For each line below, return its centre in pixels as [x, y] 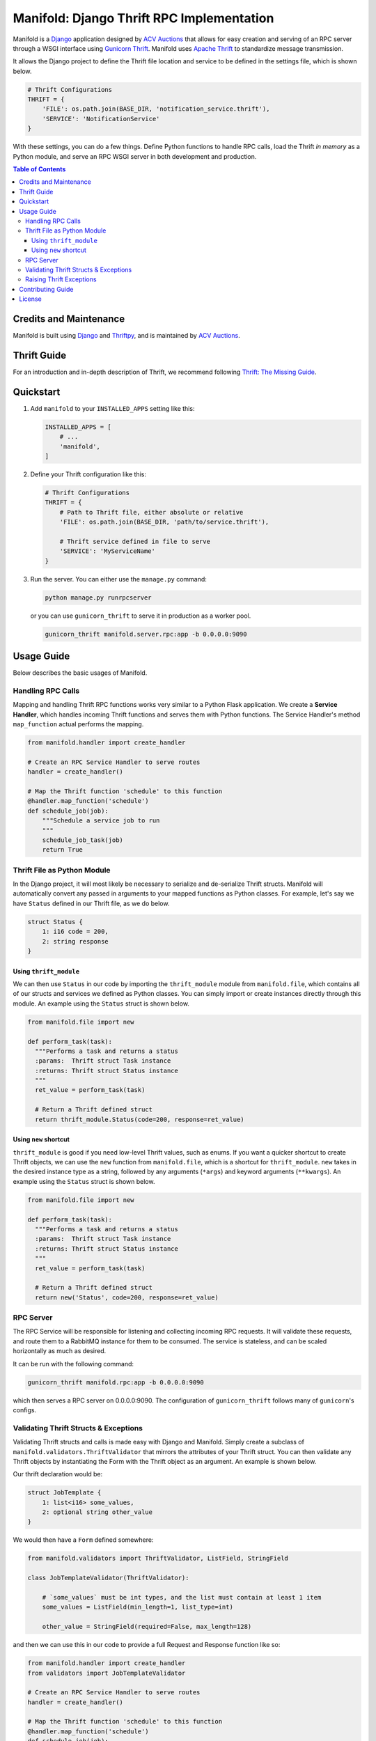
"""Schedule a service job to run [101, 821]
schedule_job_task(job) [83, 840]
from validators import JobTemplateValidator [107, 1673]
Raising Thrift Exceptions [61, 279]
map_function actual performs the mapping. [78, 724]
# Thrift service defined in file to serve [135, 541]
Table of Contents [39, 169]
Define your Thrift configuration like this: [88, 474]
